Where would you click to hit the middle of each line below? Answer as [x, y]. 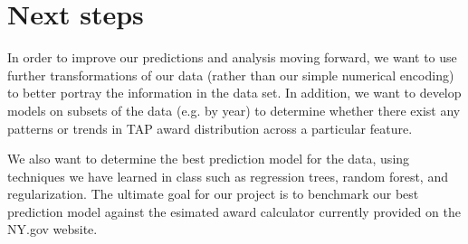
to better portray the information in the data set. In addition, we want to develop [234, 93]
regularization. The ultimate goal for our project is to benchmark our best [213, 194]
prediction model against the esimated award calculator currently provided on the [234, 211]
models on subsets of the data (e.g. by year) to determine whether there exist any [234, 110]
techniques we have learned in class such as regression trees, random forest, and [228, 176]
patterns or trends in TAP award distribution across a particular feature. [210, 128]
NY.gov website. [53, 229]
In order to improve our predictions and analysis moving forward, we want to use [232, 57]
